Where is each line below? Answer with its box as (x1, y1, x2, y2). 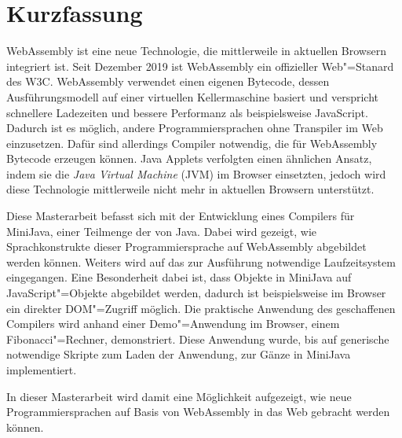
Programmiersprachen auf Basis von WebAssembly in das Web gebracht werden (6, 403, 390, 420)
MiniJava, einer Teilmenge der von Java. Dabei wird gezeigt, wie (6, 223, 317, 239)
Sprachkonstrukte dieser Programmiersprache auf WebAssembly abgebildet (6, 238, 367, 255)
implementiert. (6, 362, 77, 377)
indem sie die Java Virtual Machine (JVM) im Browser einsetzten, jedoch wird (6, 165, 386, 182)
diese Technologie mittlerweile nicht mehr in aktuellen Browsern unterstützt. (6, 181, 375, 197)
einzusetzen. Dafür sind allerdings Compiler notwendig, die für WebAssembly (6, 134, 378, 151)
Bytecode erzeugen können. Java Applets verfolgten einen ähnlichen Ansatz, (6, 150, 372, 167)
